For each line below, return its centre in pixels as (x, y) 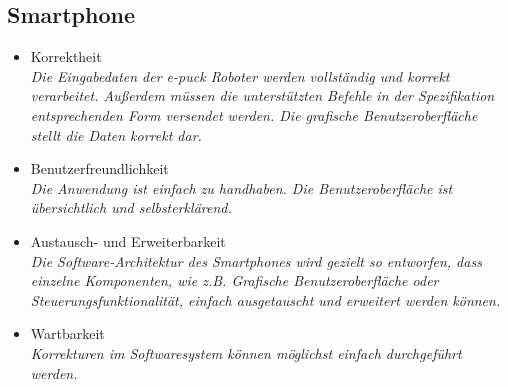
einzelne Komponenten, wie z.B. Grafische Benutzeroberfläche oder (234, 280)
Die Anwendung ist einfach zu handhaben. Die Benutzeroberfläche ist (241, 187)
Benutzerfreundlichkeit (99, 168)
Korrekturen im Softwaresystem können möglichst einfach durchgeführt (246, 352)
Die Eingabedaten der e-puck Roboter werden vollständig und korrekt (240, 75)
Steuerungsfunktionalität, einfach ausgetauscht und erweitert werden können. (265, 299)
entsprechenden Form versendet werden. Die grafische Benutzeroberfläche (254, 114)
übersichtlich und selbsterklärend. (131, 207)
